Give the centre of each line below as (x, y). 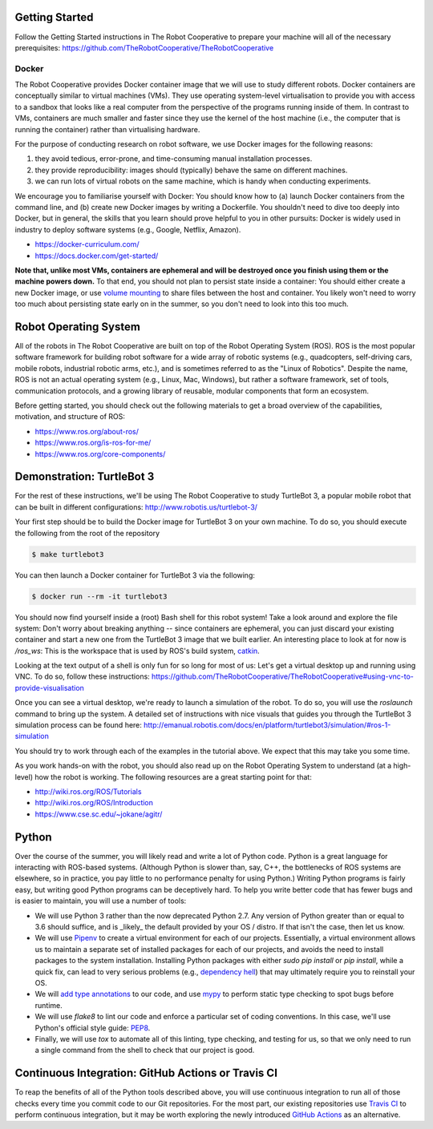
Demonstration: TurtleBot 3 (85, 477)
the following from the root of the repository (87, 533)
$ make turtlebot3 (68, 554)
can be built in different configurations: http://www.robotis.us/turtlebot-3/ (136, 507)
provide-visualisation (49, 687)
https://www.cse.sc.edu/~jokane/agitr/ (99, 814)
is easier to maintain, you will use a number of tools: (101, 901)
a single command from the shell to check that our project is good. (145, 1050)
